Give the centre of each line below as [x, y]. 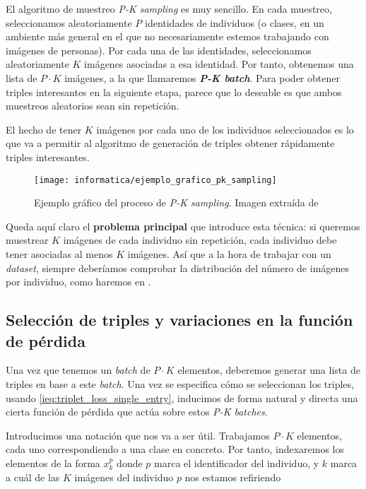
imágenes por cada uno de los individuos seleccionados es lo [225, 129]
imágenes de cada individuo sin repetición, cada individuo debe [200, 240]
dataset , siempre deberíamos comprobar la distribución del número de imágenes [178, 267]
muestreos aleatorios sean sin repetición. [93, 106]
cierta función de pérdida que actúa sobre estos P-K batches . [137, 412]
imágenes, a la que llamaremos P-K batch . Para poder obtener [202, 77]
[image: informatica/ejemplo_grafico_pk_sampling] [155, 180]
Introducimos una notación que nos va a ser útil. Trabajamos [138, 435]
